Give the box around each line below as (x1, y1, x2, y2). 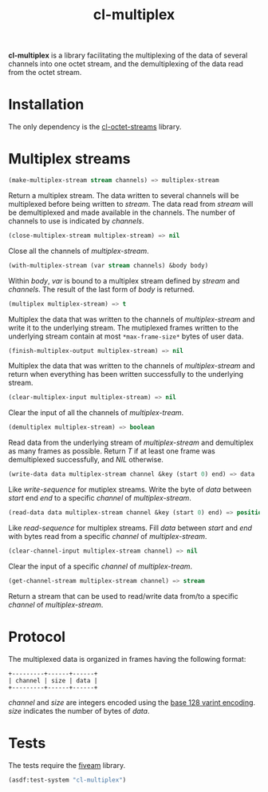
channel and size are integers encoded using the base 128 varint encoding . (8, 697, 256, 707)
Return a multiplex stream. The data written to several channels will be (8, 190, 239, 200)
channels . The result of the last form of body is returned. (8, 284, 195, 294)
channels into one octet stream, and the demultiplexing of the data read (8, 59, 243, 69)
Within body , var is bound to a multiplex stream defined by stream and (8, 275, 240, 285)
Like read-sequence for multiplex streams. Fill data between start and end (8, 523, 253, 533)
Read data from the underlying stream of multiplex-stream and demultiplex (8, 438, 254, 448)
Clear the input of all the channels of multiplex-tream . (8, 408, 184, 418)
